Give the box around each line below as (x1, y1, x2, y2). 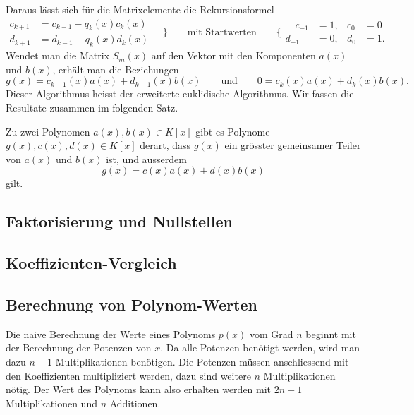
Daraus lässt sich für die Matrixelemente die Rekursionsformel (6, 2, 274, 16)
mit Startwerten (187, 27, 257, 37)
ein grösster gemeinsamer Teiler (224, 138, 361, 152)
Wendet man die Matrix (6, 48, 110, 63)
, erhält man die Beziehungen (52, 61, 179, 76)
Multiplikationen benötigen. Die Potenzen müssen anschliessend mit (55, 354, 349, 368)
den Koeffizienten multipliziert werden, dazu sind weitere (6, 368, 251, 383)
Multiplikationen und (6, 395, 97, 410)
